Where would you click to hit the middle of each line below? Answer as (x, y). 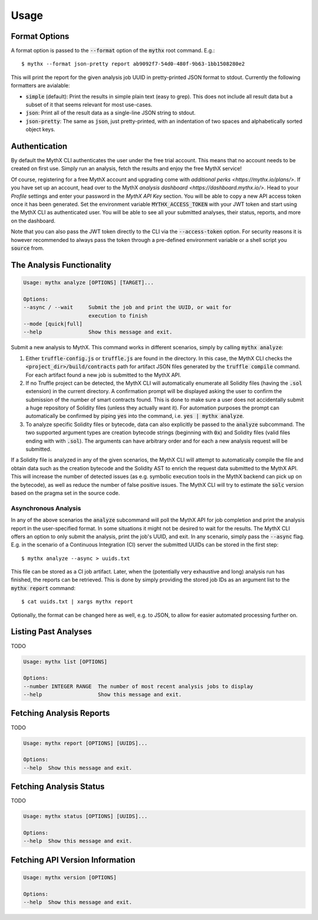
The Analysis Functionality (61, 265)
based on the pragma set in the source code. (65, 493)
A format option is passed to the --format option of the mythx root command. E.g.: (113, 51)
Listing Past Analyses (52, 632)
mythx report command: (43, 588)
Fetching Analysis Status (58, 787)
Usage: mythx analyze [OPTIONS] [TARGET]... (89, 282)
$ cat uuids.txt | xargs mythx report (77, 602)
